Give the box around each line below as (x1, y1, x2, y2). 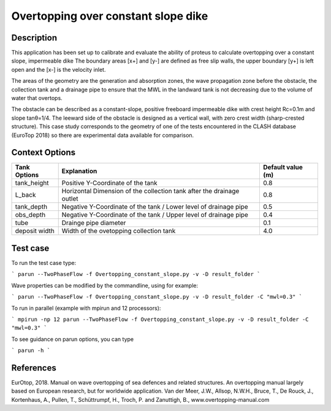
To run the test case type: (11, 259, 77, 266)
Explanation (61, 167, 97, 175)
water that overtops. (11, 94, 63, 102)
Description (11, 33, 58, 43)
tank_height (15, 179, 49, 187)
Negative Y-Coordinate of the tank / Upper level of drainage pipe (61, 210, 248, 219)
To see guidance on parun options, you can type (11, 335, 134, 343)
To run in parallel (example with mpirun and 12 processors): (11, 304, 161, 312)
